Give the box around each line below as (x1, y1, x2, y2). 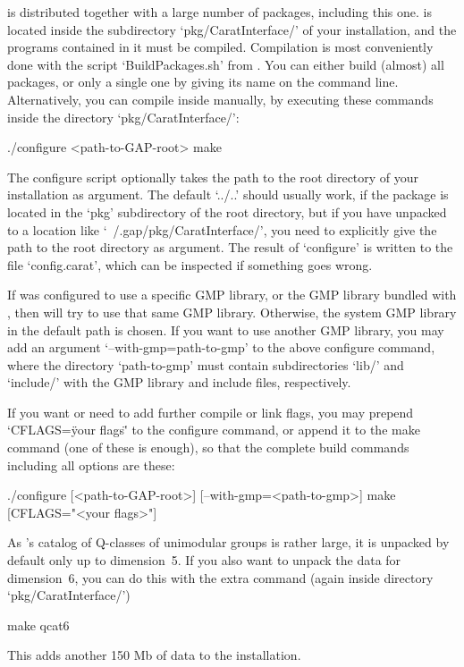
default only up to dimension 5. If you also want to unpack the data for (7, 551, 401, 570)
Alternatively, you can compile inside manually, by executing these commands (7, 89, 434, 108)
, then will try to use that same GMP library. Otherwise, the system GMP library (7, 302, 457, 321)
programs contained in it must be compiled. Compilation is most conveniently (7, 38, 434, 56)
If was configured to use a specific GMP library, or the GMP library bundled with (7, 285, 457, 304)
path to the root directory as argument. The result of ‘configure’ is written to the (7, 238, 453, 257)
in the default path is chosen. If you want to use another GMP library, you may (7, 320, 444, 339)
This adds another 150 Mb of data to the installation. (7, 646, 301, 664)
